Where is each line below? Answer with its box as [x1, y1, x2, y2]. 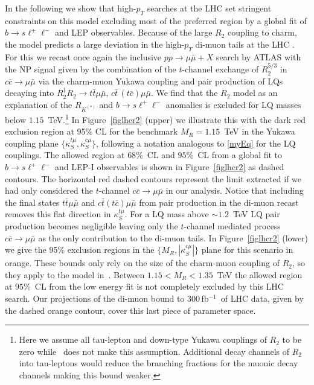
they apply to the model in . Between [5, 268, 145, 281]
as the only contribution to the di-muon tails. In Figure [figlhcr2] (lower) [38, 231, 309, 244]
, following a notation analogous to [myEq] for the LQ [95, 136, 296, 149]
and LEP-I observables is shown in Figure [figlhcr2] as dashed [54, 161, 284, 173]
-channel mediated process [184, 219, 281, 232]
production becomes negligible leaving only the [5, 219, 178, 232]
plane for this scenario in [201, 243, 293, 256]
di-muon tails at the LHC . [195, 37, 295, 50]
